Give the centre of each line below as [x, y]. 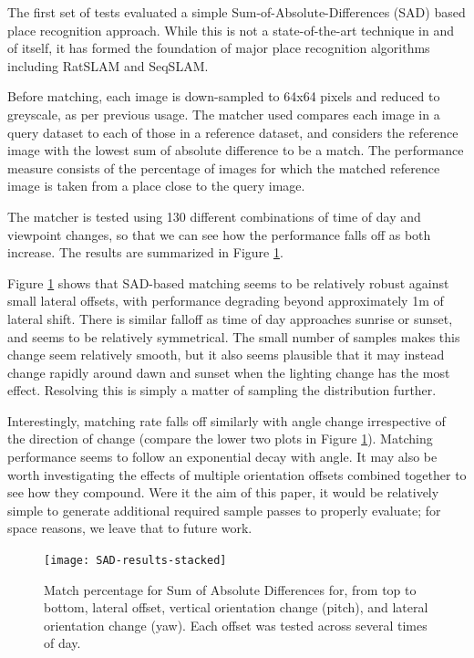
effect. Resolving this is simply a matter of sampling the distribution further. [222, 390]
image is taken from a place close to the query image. [156, 186]
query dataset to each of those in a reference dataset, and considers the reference [233, 132]
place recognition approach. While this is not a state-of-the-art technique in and [231, 30]
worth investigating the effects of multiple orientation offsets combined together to [237, 474]
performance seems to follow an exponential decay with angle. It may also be [222, 457]
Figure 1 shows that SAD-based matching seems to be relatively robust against [228, 282]
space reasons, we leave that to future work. [130, 528]
